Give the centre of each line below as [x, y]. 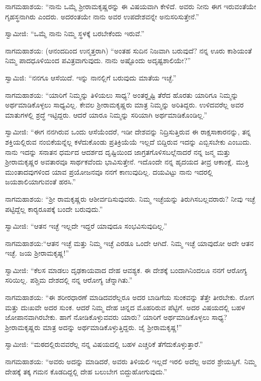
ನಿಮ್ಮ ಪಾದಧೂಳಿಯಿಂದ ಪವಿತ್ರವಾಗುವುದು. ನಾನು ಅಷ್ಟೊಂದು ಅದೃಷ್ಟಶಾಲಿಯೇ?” [98, 60]
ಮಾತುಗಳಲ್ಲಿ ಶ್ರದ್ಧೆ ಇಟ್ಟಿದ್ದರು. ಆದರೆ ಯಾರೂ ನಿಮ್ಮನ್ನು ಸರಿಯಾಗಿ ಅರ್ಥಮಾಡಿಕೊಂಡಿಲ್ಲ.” [106, 114]
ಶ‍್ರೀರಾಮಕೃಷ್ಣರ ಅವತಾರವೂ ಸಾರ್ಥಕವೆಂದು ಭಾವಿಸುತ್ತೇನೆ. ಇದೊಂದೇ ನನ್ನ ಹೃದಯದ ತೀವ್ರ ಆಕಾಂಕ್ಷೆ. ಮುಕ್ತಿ [127, 162]
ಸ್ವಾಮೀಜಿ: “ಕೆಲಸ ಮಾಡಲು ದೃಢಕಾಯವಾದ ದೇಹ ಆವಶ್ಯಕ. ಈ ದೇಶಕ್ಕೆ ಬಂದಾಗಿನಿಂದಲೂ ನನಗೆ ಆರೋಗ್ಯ [126, 270]
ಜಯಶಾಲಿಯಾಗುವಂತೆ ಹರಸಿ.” [40, 182]
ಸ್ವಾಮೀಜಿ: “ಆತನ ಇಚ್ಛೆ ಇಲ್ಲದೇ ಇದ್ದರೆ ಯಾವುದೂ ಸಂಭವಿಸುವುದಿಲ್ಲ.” [86, 226]
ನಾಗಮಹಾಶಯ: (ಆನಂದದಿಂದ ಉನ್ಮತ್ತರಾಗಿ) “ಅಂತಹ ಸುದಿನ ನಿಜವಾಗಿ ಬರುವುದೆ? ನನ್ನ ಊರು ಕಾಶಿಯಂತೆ [128, 50]
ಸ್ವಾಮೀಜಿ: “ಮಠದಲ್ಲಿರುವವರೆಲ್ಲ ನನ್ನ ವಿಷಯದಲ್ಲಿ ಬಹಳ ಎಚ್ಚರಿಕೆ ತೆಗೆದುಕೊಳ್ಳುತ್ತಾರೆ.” [104, 344]
